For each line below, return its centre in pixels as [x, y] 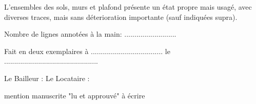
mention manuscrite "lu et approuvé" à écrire [75, 95]
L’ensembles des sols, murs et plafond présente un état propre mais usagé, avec [128, 7]
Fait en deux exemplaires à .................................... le [87, 51]
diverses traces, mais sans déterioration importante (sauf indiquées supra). [121, 17]
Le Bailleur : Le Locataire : [47, 78]
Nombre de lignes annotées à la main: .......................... [90, 34]
